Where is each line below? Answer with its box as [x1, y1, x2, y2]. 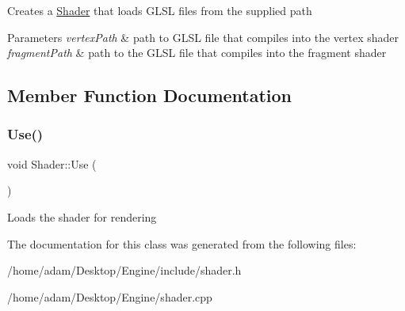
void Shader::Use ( [7, 155, 97, 172]
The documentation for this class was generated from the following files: [7, 235, 357, 252]
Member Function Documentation [7, 83, 292, 108]
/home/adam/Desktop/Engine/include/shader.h [7, 262, 242, 279]
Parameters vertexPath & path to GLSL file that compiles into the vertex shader [7, 28, 399, 45]
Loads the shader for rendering [7, 208, 157, 225]
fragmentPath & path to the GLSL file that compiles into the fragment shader [7, 44, 387, 61]
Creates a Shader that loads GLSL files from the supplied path [7, 2, 312, 18]
